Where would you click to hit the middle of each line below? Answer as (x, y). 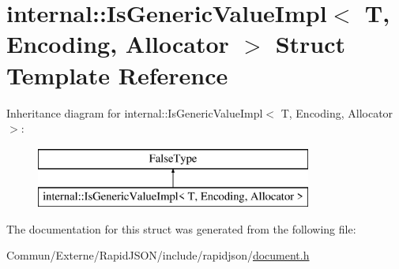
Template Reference (117, 75)
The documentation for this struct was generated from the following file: (181, 228)
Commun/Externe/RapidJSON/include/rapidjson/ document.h (158, 255)
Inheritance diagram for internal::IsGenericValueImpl (135, 112)
